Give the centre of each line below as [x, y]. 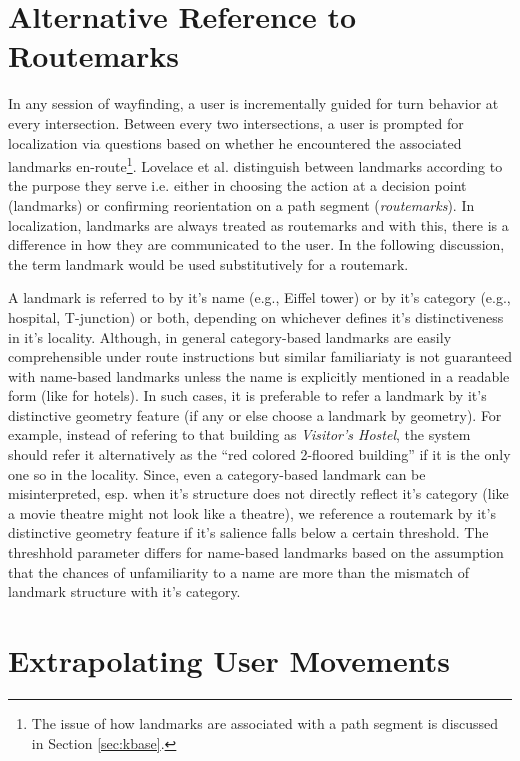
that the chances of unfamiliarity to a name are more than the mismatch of [239, 571]
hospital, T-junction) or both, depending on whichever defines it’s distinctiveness [256, 316]
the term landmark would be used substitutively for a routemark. [208, 263]
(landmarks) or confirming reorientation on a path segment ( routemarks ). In [241, 204]
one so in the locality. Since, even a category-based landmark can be [217, 473]
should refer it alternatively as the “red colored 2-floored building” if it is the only [259, 454]
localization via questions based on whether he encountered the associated [235, 142]
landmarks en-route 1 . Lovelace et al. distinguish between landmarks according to [255, 164]
